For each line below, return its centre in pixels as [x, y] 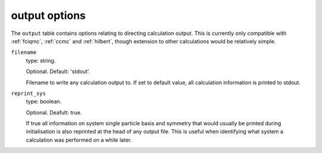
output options [48, 15]
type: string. [41, 60]
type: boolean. [44, 101]
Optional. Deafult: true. [54, 112]
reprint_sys [28, 93]
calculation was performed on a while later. [79, 140]
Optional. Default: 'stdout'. [58, 72]
